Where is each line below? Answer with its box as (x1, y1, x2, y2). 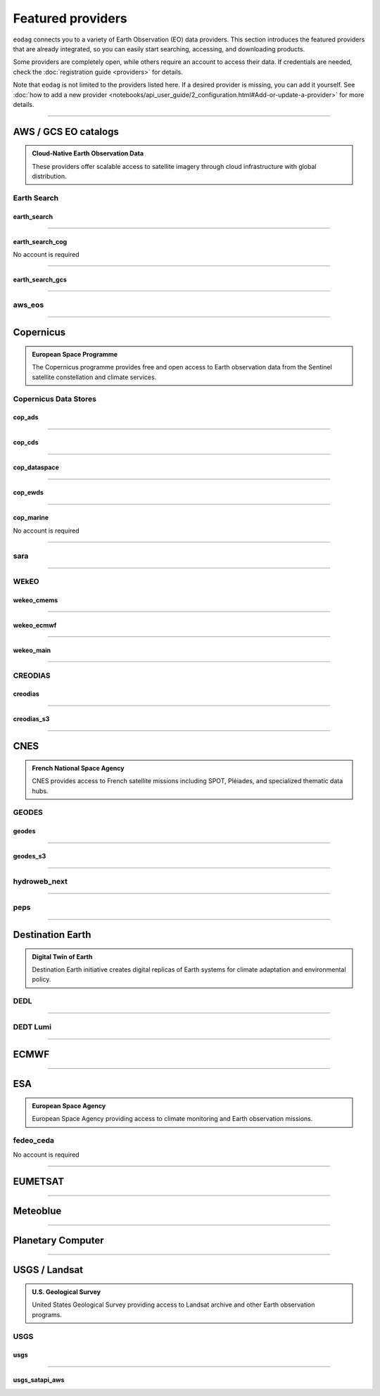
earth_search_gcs (13, 275, 67, 284)
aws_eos (13, 300, 44, 310)
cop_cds (13, 438, 39, 447)
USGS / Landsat (13, 1264, 84, 1276)
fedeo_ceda (13, 1136, 54, 1146)
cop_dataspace (13, 463, 60, 471)
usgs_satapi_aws (13, 1376, 65, 1384)
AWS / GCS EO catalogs (13, 125, 119, 137)
